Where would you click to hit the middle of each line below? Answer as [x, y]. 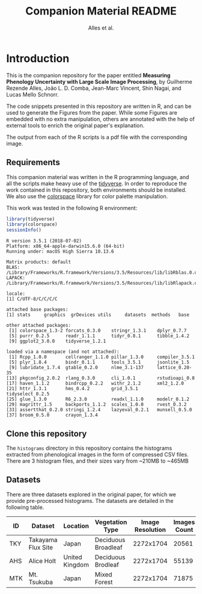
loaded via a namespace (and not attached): [63, 352]
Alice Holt [42, 561]
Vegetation [111, 522]
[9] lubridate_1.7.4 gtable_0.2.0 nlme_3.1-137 [76, 368]
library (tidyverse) [31, 219]
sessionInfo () [24, 230]
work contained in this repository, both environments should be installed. [96, 190]
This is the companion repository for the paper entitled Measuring [88, 75]
